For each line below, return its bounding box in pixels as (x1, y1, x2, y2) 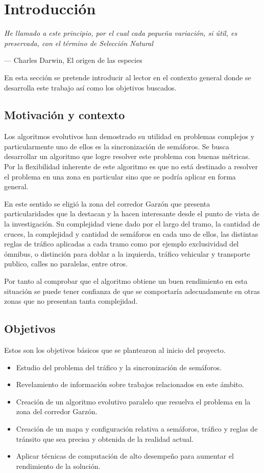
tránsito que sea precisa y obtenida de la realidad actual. (16, 433, 194, 444)
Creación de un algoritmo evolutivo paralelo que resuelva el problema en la (16, 396, 251, 407)
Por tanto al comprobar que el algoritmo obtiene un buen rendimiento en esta (4, 276, 248, 286)
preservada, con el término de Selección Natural (4, 37, 154, 48)
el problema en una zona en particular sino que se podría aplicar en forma (4, 171, 236, 182)
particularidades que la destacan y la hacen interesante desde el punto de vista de (4, 208, 259, 219)
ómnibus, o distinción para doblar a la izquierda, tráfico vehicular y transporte (4, 248, 250, 259)
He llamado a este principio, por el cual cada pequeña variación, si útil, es (4, 28, 237, 38)
